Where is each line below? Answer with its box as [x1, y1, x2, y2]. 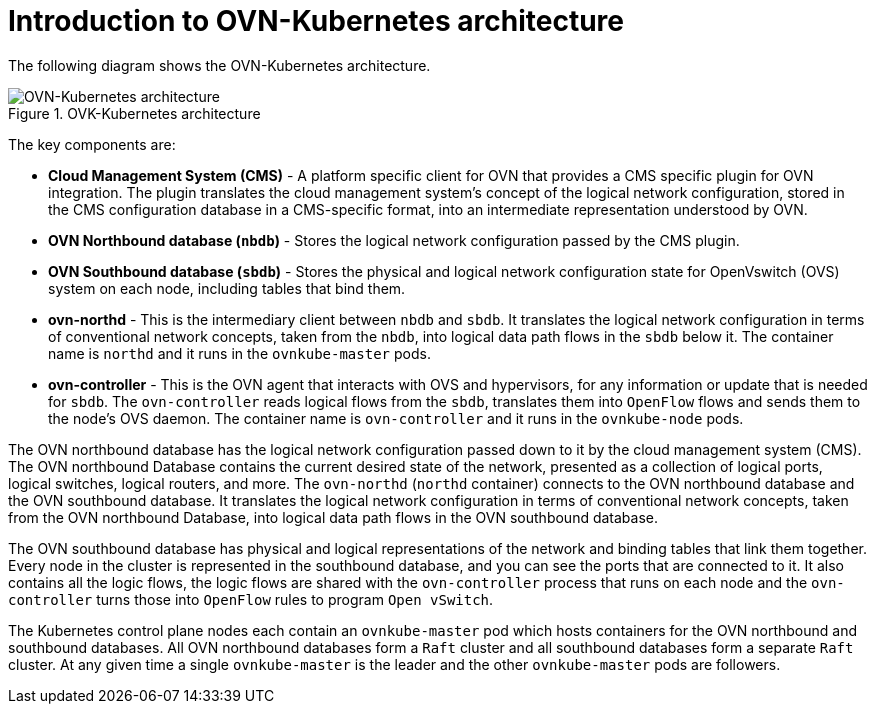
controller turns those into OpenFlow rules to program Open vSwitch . [8, 590, 494, 608]
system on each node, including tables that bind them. [48, 279, 406, 297]
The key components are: [8, 135, 176, 153]
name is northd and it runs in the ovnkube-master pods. [48, 344, 431, 362]
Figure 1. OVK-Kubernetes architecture [8, 104, 261, 122]
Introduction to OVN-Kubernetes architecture [8, 4, 624, 38]
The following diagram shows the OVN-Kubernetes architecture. [8, 56, 431, 74]
